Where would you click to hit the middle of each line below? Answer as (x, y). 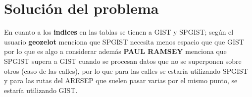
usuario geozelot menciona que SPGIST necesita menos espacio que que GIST (124, 41)
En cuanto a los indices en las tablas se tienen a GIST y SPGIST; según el (119, 32)
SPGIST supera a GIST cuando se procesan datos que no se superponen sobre (123, 61)
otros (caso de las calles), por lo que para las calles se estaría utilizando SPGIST (126, 71)
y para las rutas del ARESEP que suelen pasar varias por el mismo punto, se (121, 80)
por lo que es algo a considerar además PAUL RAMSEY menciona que (115, 51)
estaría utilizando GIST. (41, 90)
